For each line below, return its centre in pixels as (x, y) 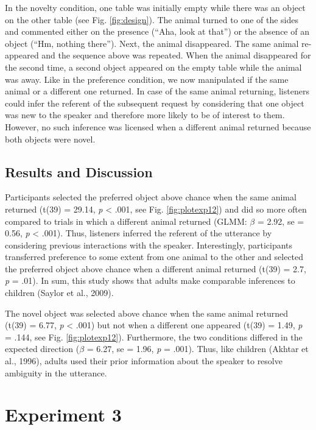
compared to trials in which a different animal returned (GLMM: (126, 221)
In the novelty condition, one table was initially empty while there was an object (155, 7)
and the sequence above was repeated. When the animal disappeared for (176, 55)
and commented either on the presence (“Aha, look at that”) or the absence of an (157, 31)
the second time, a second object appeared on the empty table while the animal (153, 67)
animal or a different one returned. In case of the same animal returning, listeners (157, 91)
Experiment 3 (63, 414)
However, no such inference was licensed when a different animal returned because (158, 126)
